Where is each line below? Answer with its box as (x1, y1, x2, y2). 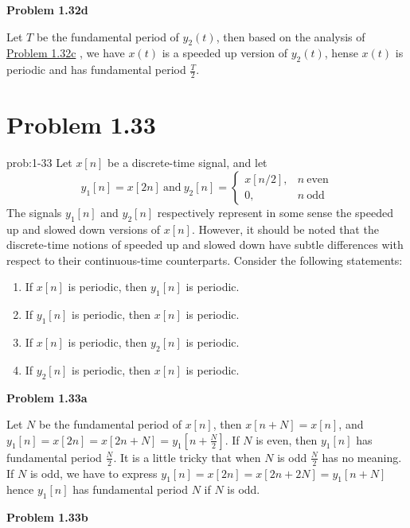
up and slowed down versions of (6, 220, 161, 237)
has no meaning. (322, 448, 402, 465)
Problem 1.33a (6, 389, 88, 406)
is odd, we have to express (29, 464, 158, 481)
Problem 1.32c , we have (6, 45, 125, 61)
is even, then (256, 431, 318, 448)
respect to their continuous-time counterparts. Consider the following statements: (6, 251, 403, 268)
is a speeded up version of (162, 45, 288, 61)
